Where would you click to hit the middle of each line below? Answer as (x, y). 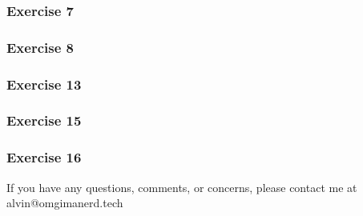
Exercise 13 (44, 84)
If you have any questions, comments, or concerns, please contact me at (182, 187)
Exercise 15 (44, 120)
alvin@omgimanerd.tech (65, 203)
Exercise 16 (44, 157)
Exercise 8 (40, 47)
